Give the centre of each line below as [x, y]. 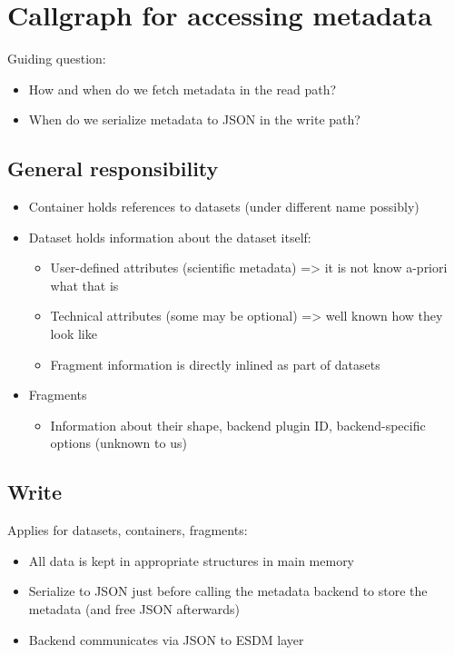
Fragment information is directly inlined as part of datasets [215, 364]
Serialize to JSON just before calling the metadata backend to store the [228, 591]
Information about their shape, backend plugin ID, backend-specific [238, 425]
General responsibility [113, 169]
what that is [84, 285]
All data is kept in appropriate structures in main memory [192, 560]
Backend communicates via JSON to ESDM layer [166, 639]
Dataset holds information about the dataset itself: [170, 237]
